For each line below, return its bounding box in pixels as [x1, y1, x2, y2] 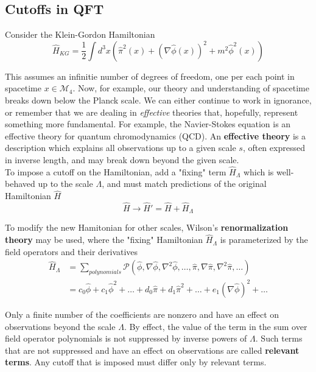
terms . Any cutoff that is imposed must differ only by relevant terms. [5, 356, 267, 368]
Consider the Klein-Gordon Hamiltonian [5, 28, 155, 41]
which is [243, 165, 274, 178]
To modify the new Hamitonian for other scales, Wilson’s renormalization [5, 221, 289, 234]
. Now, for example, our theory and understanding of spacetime [72, 82, 309, 94]
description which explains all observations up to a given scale [5, 141, 236, 154]
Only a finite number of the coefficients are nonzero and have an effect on [5, 308, 279, 320]
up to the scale [38, 177, 93, 190]
